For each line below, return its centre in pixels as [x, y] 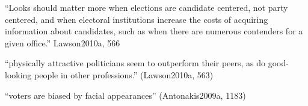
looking [18, 74]
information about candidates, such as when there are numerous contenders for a [154, 31]
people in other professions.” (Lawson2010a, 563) [124, 74]
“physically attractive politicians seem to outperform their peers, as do [135, 63]
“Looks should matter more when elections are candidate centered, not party [146, 7]
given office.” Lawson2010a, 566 [63, 42]
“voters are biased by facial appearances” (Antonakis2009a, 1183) [125, 95]
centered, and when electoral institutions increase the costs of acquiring [137, 19]
